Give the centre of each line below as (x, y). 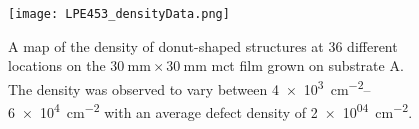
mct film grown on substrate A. (307, 65)
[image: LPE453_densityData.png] (119, 14)
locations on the (57, 65)
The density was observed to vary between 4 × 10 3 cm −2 (186, 87)
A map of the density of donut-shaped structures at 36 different (203, 45)
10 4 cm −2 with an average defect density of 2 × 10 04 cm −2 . (226, 110)
